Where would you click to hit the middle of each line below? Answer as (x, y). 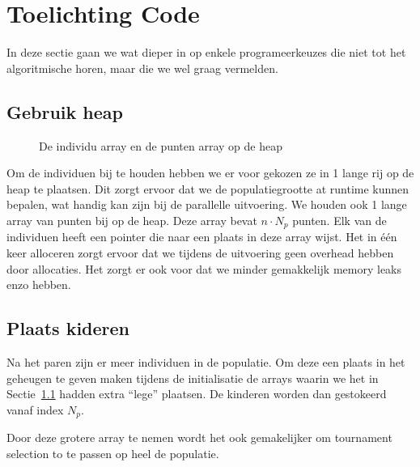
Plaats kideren (68, 328)
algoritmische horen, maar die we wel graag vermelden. (142, 68)
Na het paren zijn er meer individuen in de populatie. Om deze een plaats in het (206, 361)
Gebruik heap (65, 111)
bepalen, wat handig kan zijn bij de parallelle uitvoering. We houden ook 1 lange (207, 204)
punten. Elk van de (339, 220)
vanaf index (35, 409)
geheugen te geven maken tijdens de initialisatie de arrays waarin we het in (193, 378)
